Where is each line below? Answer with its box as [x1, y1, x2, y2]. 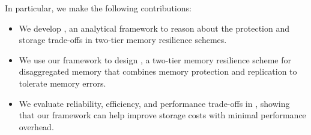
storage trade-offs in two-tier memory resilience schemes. [19, 33, 227, 46]
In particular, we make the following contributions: [5, 2, 192, 14]
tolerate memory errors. [19, 76, 106, 89]
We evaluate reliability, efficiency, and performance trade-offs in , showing [19, 97, 290, 109]
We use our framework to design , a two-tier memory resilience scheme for [19, 53, 291, 66]
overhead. [19, 120, 54, 133]
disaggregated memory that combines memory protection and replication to [19, 65, 297, 78]
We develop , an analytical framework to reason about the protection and [19, 22, 289, 34]
